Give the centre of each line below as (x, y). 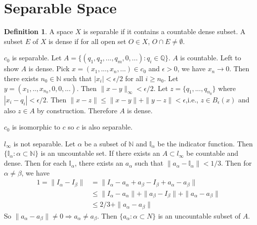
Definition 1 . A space (39, 31)
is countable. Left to (211, 58)
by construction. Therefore (77, 110)
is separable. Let (37, 58)
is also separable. (107, 127)
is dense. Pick (49, 68)
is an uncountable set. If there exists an (100, 153)
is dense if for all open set (87, 41)
